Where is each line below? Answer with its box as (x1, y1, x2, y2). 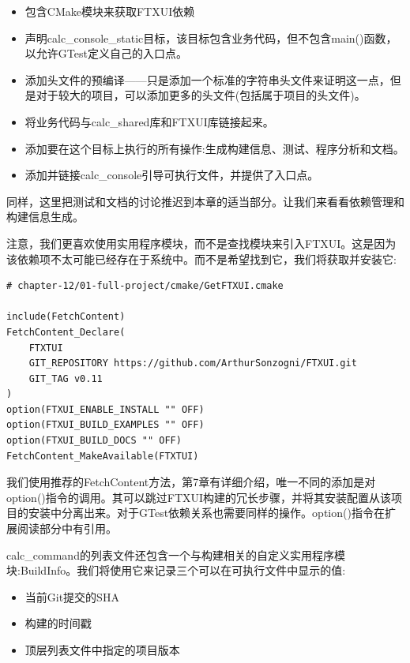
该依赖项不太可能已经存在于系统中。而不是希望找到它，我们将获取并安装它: (6, 250, 397, 267)
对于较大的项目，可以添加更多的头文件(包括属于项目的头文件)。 (36, 87, 366, 103)
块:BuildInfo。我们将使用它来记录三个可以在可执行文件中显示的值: (6, 562, 346, 579)
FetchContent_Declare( (6, 326, 126, 338)
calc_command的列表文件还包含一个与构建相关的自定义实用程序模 (6, 546, 345, 563)
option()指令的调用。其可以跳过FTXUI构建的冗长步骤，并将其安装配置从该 (6, 489, 392, 505)
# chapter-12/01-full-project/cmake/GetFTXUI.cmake (6, 280, 284, 292)
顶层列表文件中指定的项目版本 (24, 642, 180, 657)
